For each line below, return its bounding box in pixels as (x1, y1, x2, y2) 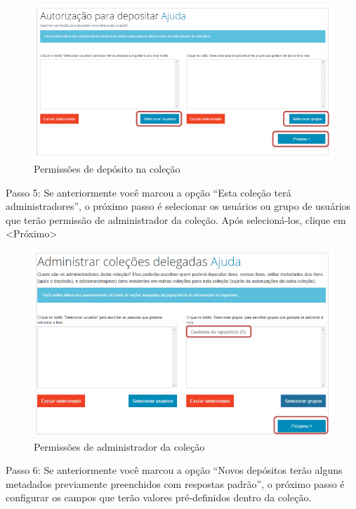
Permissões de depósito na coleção (34, 161, 180, 176)
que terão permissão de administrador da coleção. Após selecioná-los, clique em (6, 212, 346, 227)
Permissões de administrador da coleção (34, 439, 205, 454)
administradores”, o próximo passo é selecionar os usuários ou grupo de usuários (6, 199, 351, 213)
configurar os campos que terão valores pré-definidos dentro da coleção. (6, 490, 312, 505)
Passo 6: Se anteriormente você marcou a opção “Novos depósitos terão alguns (6, 463, 343, 477)
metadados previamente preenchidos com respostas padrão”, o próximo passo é (6, 476, 345, 491)
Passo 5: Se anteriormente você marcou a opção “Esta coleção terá (6, 185, 291, 199)
